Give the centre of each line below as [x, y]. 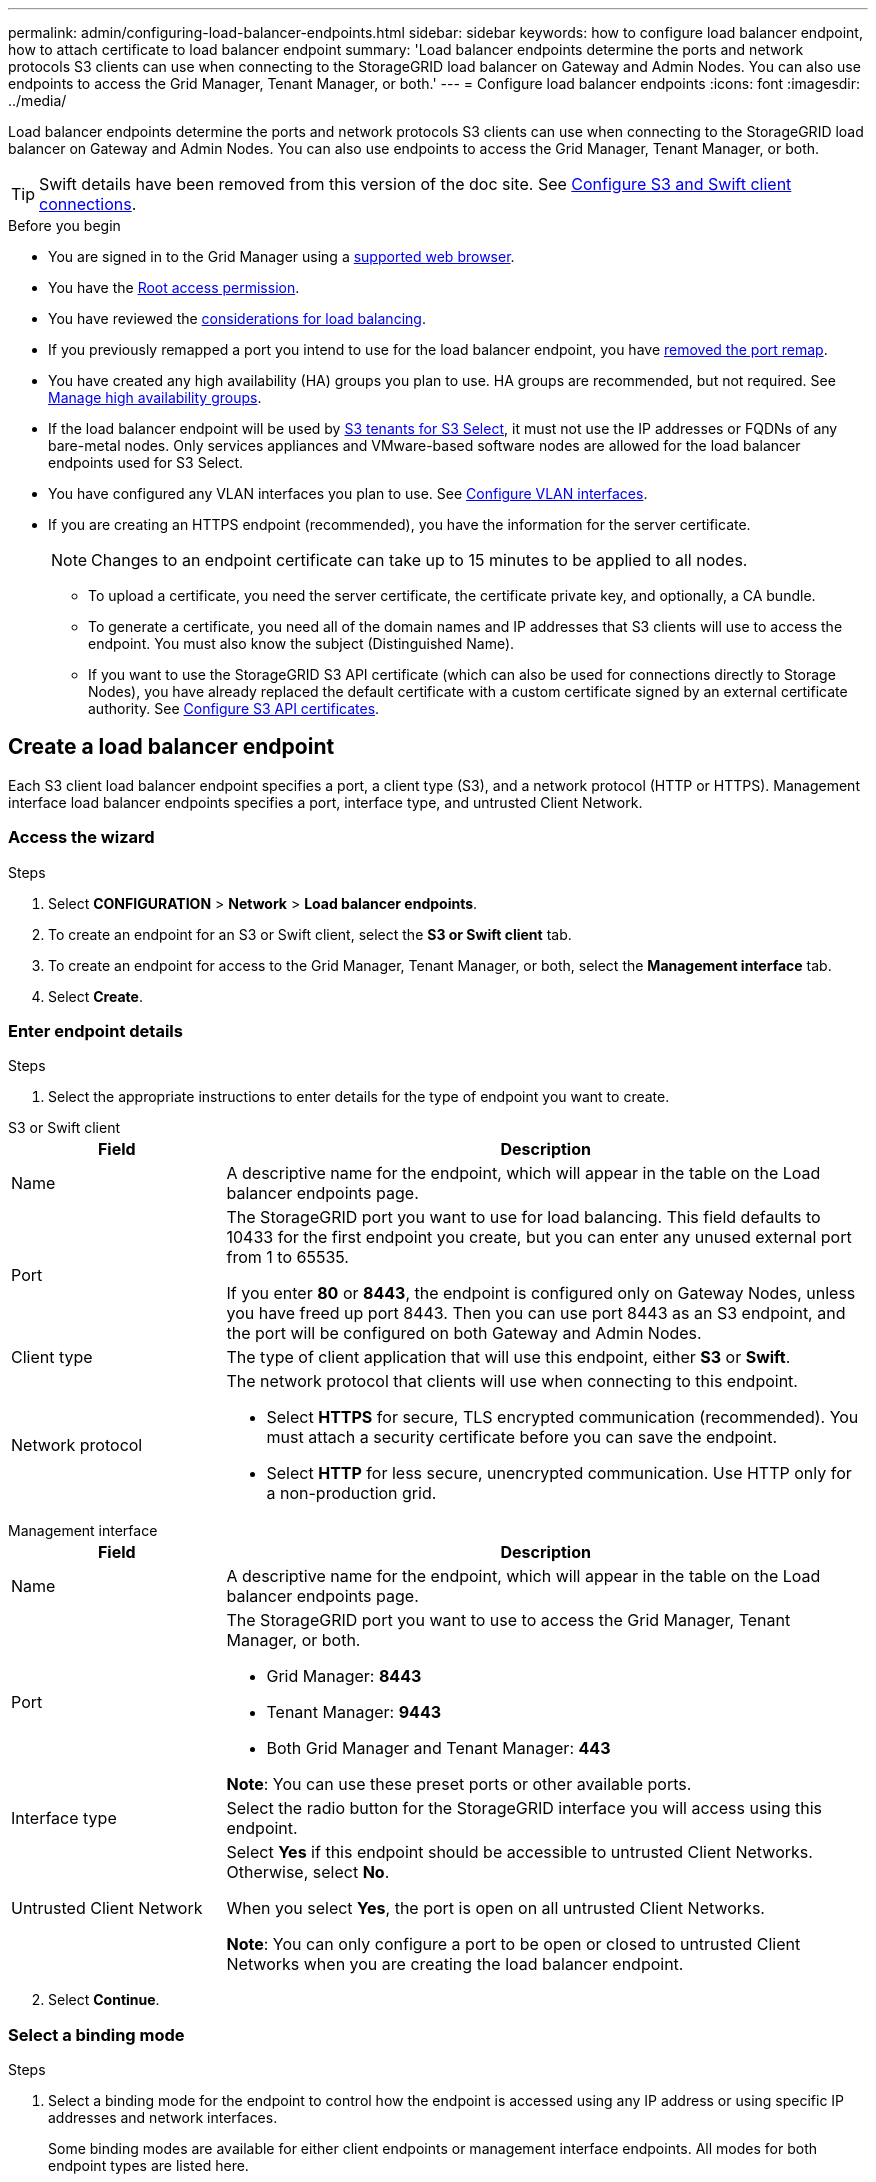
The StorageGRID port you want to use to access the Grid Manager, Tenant [508, 1620]
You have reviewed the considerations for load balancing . [237, 318]
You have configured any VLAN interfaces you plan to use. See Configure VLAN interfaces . [348, 493]
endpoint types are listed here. [148, 2166]
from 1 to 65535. [287, 1257]
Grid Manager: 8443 [344, 1676]
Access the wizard [81, 837]
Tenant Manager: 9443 [354, 1712]
